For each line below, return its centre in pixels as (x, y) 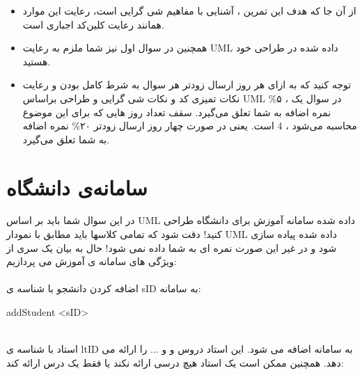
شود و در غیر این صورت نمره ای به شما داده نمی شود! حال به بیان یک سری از (172, 247)
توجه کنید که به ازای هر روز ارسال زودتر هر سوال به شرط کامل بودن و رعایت (187, 85)
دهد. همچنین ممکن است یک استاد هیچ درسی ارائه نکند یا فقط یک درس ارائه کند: (175, 362)
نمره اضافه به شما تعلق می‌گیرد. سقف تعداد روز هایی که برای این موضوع (177, 112)
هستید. (37, 61)
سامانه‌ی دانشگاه (77, 187)
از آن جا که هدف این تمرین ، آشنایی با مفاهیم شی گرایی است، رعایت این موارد (189, 10)
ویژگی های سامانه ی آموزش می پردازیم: (92, 261)
